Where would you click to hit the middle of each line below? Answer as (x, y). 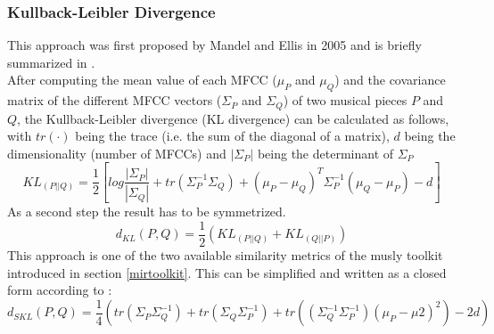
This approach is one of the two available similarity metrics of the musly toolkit (225, 254)
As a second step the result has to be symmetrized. (147, 212)
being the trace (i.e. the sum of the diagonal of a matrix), (232, 136)
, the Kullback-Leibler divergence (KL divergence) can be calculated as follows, (233, 118)
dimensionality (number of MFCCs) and (117, 153)
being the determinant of (325, 153)
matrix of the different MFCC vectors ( (115, 100)
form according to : (60, 290)
